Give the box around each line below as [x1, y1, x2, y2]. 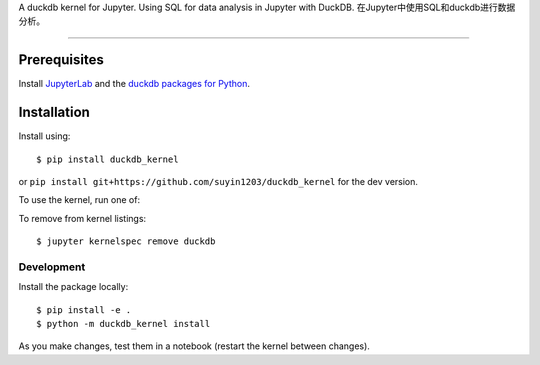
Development [18, 260, 86, 274]
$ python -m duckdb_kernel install [36, 318, 211, 330]
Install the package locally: [18, 281, 129, 293]
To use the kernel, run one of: [18, 194, 140, 206]
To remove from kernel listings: [18, 212, 147, 224]
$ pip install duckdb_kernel [36, 153, 179, 165]
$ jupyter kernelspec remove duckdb [36, 236, 216, 247]
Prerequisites [18, 51, 104, 69]
